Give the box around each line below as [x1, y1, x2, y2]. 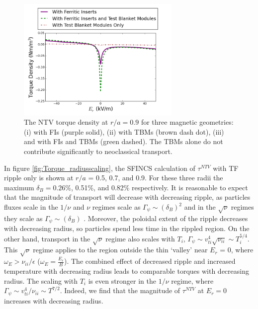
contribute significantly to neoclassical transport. [24, 146, 172, 156]
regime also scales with [105, 233, 175, 243]
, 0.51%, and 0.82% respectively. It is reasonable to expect [71, 182, 248, 192]
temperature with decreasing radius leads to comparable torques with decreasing [4, 266, 249, 276]
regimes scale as [92, 202, 141, 212]
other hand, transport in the [4, 233, 90, 243]
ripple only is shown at [4, 172, 74, 183]
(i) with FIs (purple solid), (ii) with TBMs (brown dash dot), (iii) [24, 126, 224, 137]
